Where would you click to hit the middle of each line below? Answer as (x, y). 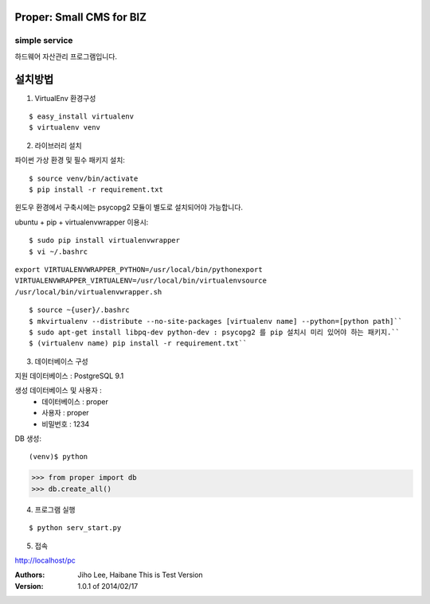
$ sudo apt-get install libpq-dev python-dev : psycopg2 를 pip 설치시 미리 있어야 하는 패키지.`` (215, 332)
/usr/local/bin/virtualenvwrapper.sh (88, 292)
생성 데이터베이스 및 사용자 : (59, 391)
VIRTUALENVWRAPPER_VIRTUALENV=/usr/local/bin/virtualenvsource (141, 281)
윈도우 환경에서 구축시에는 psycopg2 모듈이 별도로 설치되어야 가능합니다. (129, 208)
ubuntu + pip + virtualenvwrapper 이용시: (82, 222)
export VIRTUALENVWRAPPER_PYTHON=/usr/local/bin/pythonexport (139, 269)
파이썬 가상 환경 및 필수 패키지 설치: (70, 160)
